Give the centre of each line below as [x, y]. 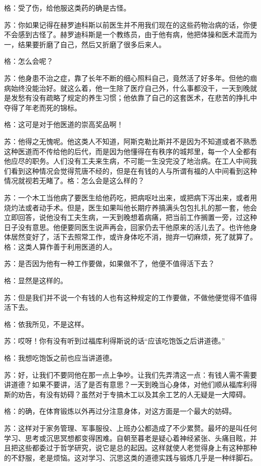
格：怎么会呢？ [29, 61]
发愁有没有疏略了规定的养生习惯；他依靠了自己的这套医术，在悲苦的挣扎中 [134, 98]
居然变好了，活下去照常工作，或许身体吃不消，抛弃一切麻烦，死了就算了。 [134, 237]
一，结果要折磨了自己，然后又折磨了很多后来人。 [85, 44]
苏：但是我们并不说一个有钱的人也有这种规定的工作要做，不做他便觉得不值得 [130, 297]
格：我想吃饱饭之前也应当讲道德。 [60, 358]
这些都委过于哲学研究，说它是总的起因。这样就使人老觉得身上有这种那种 [137, 448]
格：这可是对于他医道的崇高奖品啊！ [64, 124]
